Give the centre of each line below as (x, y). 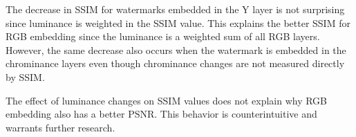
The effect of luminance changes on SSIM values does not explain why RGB (167, 100)
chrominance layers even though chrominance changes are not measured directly (175, 63)
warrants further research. (60, 127)
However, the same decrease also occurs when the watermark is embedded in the (176, 49)
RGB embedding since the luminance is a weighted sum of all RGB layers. (163, 36)
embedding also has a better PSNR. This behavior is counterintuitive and (161, 114)
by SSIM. (25, 76)
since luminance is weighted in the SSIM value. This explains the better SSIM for (178, 22)
